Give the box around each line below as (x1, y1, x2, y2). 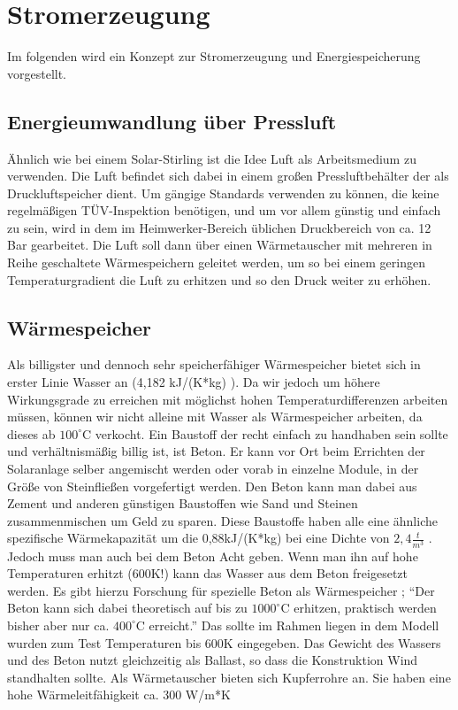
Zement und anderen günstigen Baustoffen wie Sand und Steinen (7, 494, 358, 513)
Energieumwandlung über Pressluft (7, 107, 337, 135)
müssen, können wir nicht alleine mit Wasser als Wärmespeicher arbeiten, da (7, 407, 423, 426)
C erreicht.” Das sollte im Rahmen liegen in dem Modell (135, 615, 439, 634)
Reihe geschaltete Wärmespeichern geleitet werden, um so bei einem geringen (7, 253, 426, 272)
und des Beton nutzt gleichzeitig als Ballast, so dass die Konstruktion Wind (7, 651, 418, 669)
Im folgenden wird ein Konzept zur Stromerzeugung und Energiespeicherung (7, 47, 421, 66)
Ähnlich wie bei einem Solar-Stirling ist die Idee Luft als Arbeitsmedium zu (7, 149, 416, 167)
